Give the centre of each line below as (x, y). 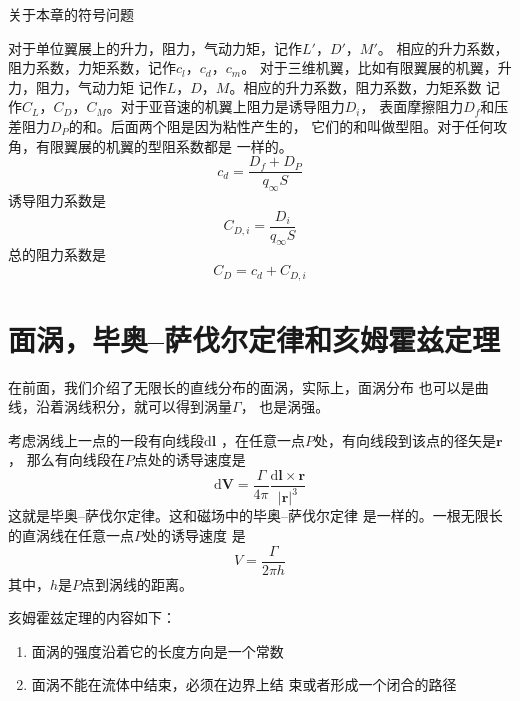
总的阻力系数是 (57, 254)
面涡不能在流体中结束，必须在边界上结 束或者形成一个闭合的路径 (244, 684)
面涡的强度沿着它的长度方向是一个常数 (157, 650)
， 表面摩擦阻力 (412, 106)
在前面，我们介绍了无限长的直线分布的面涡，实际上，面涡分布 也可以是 (241, 386)
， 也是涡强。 (285, 406)
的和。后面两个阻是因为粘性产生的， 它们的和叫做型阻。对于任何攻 (288, 125)
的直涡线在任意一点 (71, 535)
